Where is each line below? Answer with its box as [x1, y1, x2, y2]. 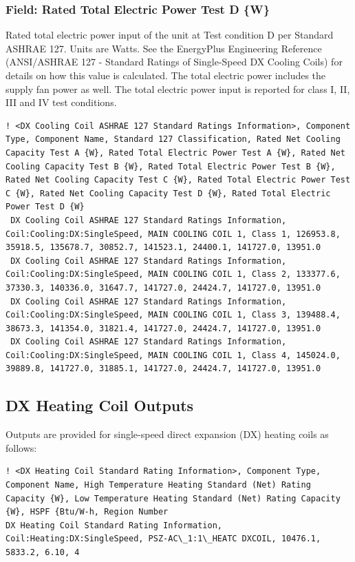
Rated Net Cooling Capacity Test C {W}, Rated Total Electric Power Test [6, 175, 351, 185]
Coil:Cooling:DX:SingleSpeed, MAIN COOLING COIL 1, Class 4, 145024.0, [6, 350, 341, 360]
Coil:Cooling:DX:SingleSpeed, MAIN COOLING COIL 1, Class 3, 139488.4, [6, 310, 341, 320]
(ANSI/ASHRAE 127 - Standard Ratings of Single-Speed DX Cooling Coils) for [6, 54, 343, 69]
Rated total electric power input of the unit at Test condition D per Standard [6, 28, 334, 42]
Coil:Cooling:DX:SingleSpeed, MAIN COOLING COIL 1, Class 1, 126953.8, [6, 229, 341, 239]
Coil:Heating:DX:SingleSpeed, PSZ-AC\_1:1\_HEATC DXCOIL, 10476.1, [6, 534, 321, 544]
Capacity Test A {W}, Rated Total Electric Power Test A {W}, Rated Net [6, 147, 345, 158]
